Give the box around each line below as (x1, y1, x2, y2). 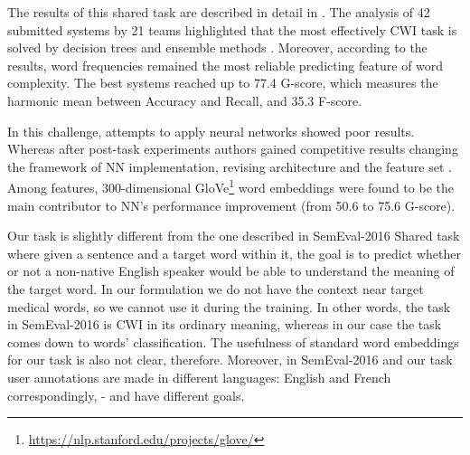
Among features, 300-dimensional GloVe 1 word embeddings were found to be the (7, 175, 454, 196)
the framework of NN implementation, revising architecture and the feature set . (7, 156, 452, 175)
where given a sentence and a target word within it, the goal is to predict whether (7, 243, 461, 262)
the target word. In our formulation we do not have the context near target (7, 279, 424, 298)
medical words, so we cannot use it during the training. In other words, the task (7, 297, 451, 316)
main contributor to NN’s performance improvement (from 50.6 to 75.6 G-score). (7, 195, 456, 214)
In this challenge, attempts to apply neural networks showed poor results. (7, 121, 415, 140)
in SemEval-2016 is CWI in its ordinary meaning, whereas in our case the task (7, 315, 442, 334)
